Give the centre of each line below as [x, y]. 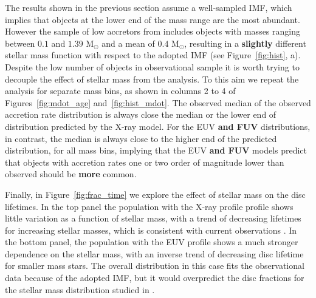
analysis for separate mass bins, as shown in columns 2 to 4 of [120, 91]
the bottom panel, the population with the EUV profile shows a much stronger [152, 242]
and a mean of [128, 43]
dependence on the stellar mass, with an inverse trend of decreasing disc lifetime [154, 253]
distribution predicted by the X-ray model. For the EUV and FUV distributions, [158, 126]
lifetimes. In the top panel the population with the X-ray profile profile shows [149, 206]
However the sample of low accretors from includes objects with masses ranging [153, 31]
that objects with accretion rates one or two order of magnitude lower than [145, 162]
